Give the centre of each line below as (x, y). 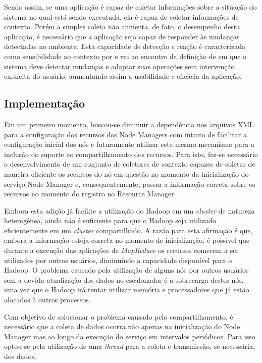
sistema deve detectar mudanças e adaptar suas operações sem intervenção (119, 66)
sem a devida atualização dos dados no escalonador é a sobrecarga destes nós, (124, 279)
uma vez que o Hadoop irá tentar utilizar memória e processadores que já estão (127, 290)
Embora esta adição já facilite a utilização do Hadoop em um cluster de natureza (129, 210)
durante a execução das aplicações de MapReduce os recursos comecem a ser (121, 250)
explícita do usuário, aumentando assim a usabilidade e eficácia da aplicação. (123, 76)
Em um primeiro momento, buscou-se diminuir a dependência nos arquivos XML (129, 124)
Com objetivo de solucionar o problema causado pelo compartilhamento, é (119, 316)
